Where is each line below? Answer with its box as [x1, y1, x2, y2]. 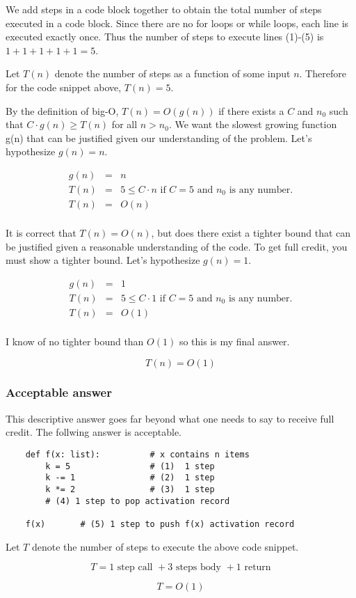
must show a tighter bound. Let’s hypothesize [6, 253, 200, 267]
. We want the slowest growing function [168, 117, 337, 132]
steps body [175, 562, 221, 573]
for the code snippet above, [6, 79, 122, 94]
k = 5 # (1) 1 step [45, 461, 215, 471]
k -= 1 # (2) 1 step [45, 473, 215, 483]
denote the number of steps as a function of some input [54, 66, 291, 81]
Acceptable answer [6, 384, 112, 401]
